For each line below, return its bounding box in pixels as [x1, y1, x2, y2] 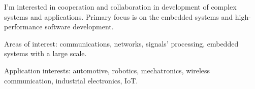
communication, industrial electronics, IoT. [4, 75, 138, 85]
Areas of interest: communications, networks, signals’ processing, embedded [4, 38, 239, 49]
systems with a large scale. [4, 48, 87, 59]
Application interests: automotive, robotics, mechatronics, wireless [4, 65, 210, 75]
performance [4, 21, 43, 32]
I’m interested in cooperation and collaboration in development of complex [4, 2, 237, 12]
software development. [45, 21, 114, 32]
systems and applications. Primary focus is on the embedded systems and [4, 11, 233, 22]
